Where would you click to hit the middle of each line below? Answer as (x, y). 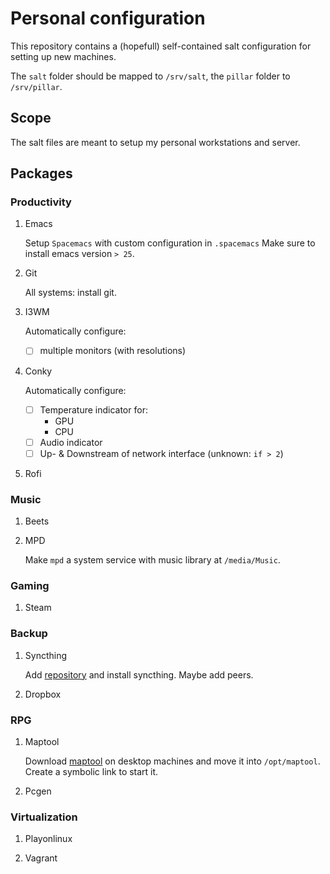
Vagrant (41, 858)
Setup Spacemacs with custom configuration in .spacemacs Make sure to (170, 243)
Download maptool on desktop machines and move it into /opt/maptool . (172, 761)
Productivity (41, 202)
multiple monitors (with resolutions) (113, 351)
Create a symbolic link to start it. (91, 771)
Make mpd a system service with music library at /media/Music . (152, 559)
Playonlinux (48, 839)
